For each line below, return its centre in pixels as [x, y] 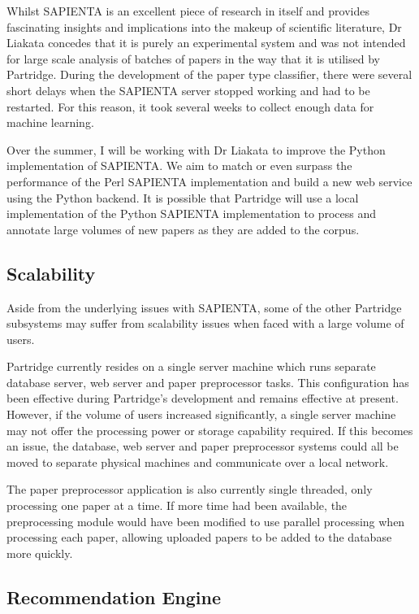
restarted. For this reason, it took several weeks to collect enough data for [190, 106]
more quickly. [40, 553]
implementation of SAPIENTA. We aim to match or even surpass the [179, 165]
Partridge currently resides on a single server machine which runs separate [191, 366]
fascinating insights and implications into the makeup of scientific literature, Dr [204, 26]
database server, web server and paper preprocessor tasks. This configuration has [208, 382]
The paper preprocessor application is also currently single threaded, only [190, 489]
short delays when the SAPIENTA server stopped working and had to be [188, 90]
